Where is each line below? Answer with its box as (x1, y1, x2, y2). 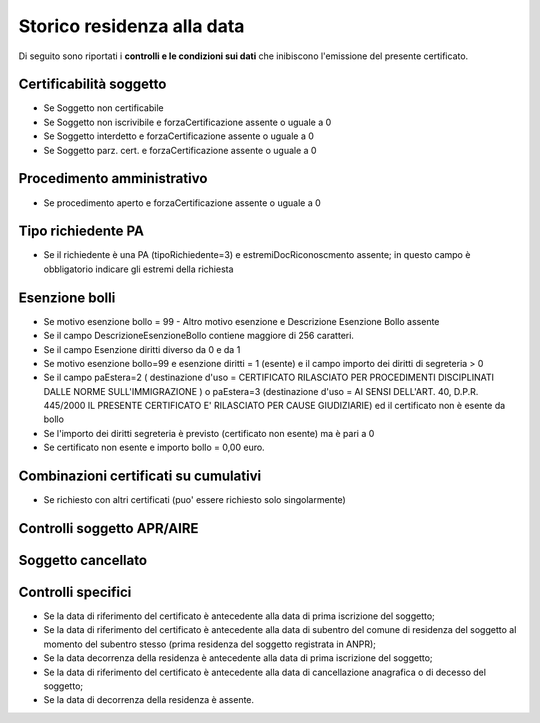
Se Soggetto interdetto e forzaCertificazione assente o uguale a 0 (43, 130, 315, 142)
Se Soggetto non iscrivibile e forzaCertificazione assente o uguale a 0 (43, 116, 332, 128)
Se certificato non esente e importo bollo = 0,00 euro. (43, 441, 265, 454)
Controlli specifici (18, 584, 132, 600)
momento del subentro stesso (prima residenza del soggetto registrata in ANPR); (43, 638, 377, 650)
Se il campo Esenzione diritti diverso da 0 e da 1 (43, 343, 241, 355)
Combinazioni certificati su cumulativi (18, 468, 262, 485)
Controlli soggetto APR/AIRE (18, 520, 199, 537)
